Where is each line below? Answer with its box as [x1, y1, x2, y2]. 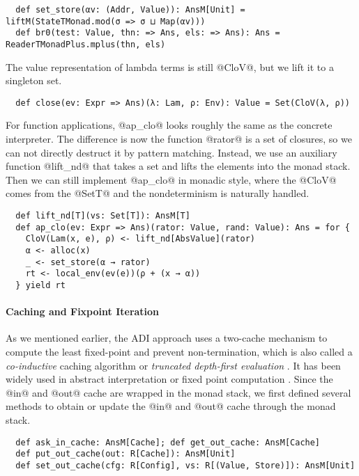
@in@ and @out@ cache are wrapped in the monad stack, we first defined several [6, 385, 351, 399]
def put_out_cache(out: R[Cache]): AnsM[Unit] [15, 449, 236, 459]
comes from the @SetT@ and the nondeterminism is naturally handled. [6, 186, 310, 200]
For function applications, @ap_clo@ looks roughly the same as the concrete [6, 118, 333, 132]
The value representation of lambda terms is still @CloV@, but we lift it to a [6, 59, 334, 74]
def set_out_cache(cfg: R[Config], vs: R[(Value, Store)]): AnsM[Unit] [15, 460, 356, 470]
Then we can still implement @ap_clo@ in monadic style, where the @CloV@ [6, 172, 337, 187]
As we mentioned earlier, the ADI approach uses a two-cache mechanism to [6, 331, 328, 345]
